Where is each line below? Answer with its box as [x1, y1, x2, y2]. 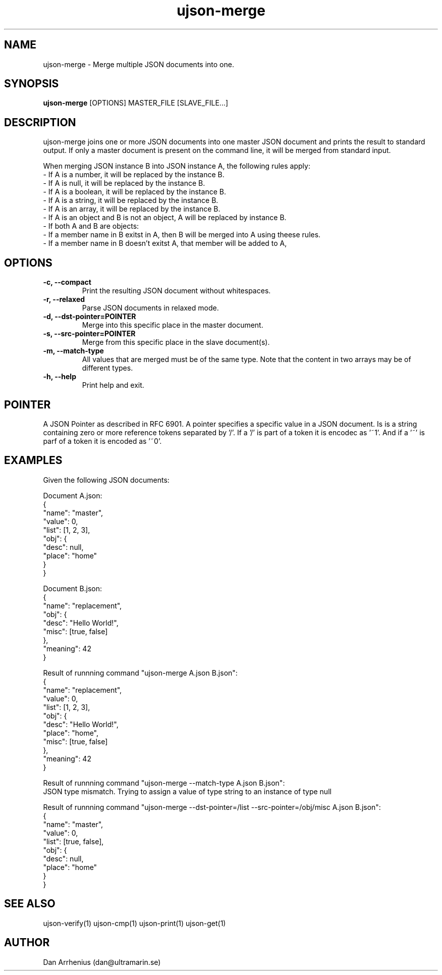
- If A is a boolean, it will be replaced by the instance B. [43, 187, 226, 196]
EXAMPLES [4, 454, 63, 467]
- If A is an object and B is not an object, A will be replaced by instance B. [43, 213, 287, 222]
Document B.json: [43, 584, 102, 593]
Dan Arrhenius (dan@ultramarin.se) [43, 957, 161, 966]
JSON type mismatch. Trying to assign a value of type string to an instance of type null [43, 787, 332, 796]
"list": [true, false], [43, 837, 104, 846]
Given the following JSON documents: [43, 475, 170, 484]
